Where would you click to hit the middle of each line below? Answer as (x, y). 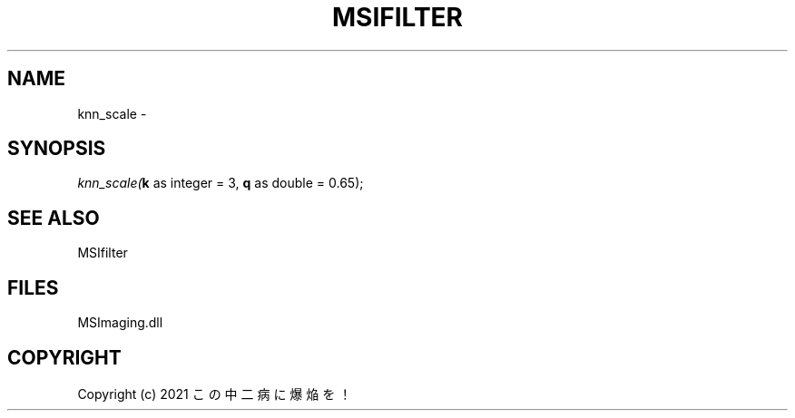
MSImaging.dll (120, 323)
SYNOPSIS (57, 149)
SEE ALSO (54, 218)
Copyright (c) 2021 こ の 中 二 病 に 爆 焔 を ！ (215, 394)
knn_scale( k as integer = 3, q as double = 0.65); (221, 183)
